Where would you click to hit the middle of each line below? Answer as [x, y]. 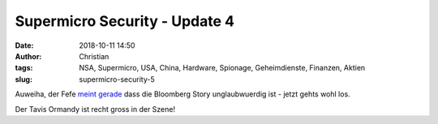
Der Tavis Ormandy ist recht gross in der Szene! [95, 109]
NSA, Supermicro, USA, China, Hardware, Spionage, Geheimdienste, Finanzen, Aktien [222, 68]
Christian [94, 56]
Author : [28, 56]
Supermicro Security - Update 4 [125, 21]
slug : [24, 79]
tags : [24, 68]
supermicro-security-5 [117, 79]
